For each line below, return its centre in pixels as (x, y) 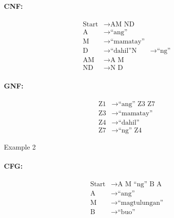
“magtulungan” (140, 203)
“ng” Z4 (130, 130)
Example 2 (20, 146)
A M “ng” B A (140, 185)
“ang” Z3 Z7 (137, 104)
